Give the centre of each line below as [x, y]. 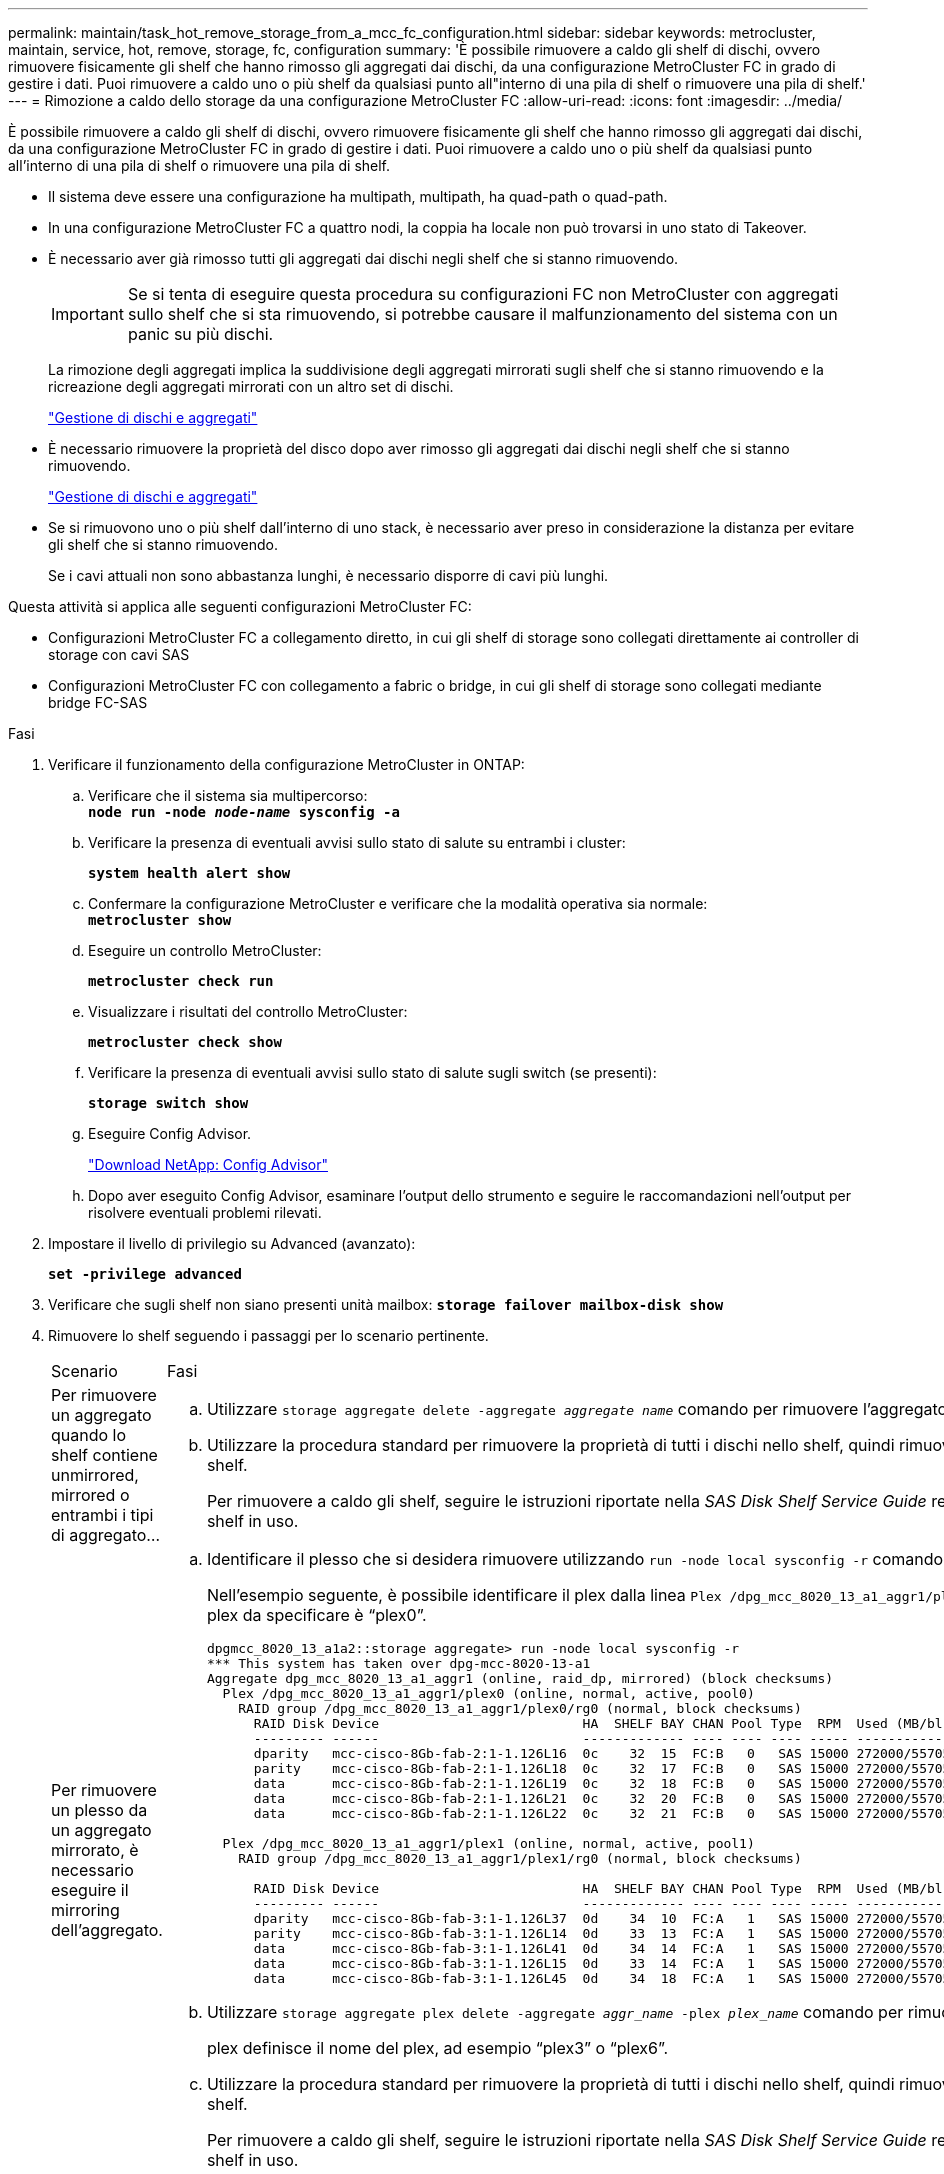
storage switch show [168, 1103]
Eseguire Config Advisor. [170, 1133]
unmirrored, [95, 1475]
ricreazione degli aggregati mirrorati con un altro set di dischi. [251, 386]
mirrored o [90, 1495]
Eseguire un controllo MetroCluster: [205, 950]
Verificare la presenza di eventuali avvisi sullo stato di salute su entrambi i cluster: [357, 842]
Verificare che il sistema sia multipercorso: [228, 795]
